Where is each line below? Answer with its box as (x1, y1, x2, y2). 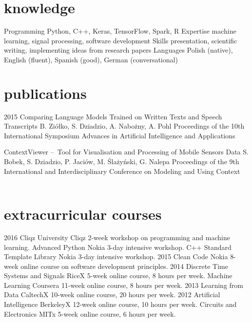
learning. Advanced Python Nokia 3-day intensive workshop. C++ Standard (4, 242, 232, 252)
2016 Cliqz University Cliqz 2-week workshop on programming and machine (4, 232, 230, 242)
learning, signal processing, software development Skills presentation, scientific (4, 35, 237, 45)
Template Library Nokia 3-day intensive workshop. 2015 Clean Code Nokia (4, 251, 228, 262)
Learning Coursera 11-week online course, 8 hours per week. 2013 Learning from (4, 280, 243, 290)
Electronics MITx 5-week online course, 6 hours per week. (4, 308, 176, 319)
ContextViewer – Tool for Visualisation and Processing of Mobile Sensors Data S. (4, 147, 249, 157)
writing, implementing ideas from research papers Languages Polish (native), (4, 45, 233, 55)
